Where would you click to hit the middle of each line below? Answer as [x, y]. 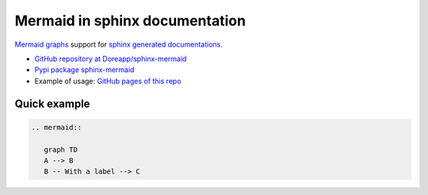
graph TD [61, 149]
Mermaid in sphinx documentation [130, 21]
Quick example [52, 103]
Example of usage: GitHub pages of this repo [108, 81]
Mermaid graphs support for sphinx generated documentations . [119, 44]
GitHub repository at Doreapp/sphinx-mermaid [111, 59]
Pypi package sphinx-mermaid [84, 70]
